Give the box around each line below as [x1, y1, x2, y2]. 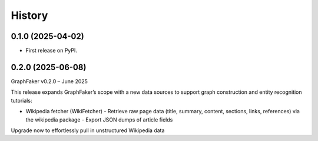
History [11, 9, 48, 22]
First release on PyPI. [25, 47, 78, 54]
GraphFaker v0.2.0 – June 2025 [11, 77, 88, 85]
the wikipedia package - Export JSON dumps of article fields [25, 116, 173, 123]
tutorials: [11, 97, 32, 104]
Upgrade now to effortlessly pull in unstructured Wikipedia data [11, 127, 165, 134]
